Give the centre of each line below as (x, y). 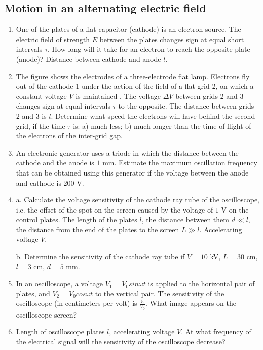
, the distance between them (185, 219)
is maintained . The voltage (118, 96)
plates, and (33, 293)
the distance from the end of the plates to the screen (98, 229)
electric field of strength (53, 39)
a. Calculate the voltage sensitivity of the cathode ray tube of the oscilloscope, (138, 200)
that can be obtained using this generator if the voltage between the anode (132, 172)
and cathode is (39, 182)
